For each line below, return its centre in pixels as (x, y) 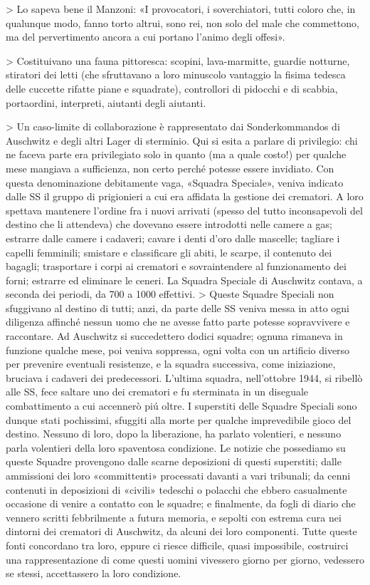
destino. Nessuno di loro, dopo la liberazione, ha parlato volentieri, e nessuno (174, 434)
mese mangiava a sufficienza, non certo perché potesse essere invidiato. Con (170, 168)
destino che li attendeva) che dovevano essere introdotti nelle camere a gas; (169, 224)
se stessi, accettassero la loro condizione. (94, 573)
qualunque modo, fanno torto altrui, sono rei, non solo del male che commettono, (183, 22)
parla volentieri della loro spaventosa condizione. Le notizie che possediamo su (176, 447)
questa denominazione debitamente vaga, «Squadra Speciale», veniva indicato (175, 182)
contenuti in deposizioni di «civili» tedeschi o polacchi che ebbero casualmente (176, 489)
